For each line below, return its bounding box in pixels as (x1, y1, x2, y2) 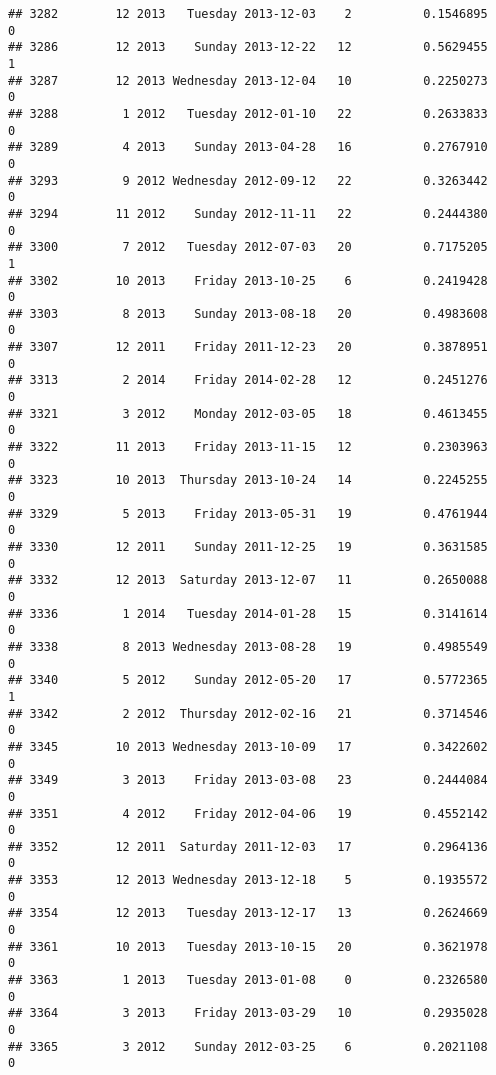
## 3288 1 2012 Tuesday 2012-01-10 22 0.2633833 (8, 106, 488, 121)
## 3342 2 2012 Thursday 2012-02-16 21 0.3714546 (8, 706, 488, 721)
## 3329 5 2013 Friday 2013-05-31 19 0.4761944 (8, 506, 488, 521)
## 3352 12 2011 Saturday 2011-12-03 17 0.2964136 (8, 839, 488, 854)
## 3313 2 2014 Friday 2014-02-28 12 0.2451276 (8, 373, 488, 388)
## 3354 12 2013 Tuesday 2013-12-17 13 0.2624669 (8, 906, 488, 921)
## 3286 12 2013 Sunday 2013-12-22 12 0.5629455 (8, 40, 488, 55)
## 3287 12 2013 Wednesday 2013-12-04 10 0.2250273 (8, 73, 488, 88)
